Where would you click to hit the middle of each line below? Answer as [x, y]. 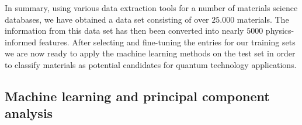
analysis [29, 113]
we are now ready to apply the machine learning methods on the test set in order [150, 53]
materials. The [263, 19]
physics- [280, 31]
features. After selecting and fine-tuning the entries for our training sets [167, 42]
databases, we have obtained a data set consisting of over [107, 19]
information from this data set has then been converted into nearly [124, 31]
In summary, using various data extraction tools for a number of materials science [151, 8]
